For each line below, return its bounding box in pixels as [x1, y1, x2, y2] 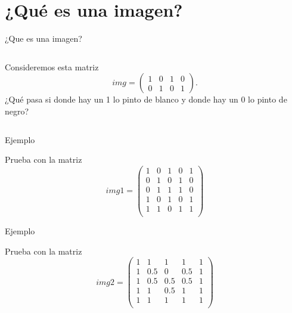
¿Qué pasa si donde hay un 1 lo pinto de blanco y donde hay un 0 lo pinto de [5, 93, 287, 106]
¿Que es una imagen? [5, 32, 82, 45]
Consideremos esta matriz [5, 60, 99, 73]
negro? [5, 104, 29, 117]
